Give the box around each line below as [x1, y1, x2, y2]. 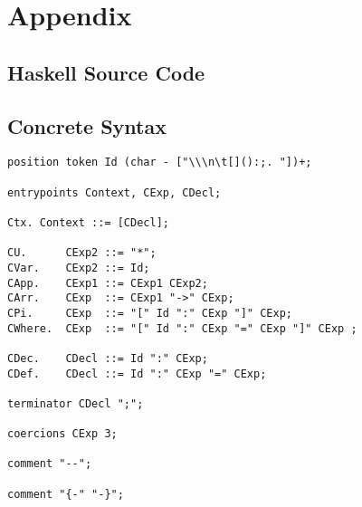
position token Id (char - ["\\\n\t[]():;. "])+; [7, 156, 312, 169]
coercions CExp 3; [7, 427, 118, 441]
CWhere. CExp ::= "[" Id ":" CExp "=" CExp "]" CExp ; [7, 321, 357, 335]
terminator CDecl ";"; [7, 397, 144, 410]
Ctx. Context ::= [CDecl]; [7, 215, 169, 229]
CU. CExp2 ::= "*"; [7, 246, 157, 260]
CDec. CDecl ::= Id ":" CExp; [7, 351, 208, 365]
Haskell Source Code [7, 58, 205, 86]
